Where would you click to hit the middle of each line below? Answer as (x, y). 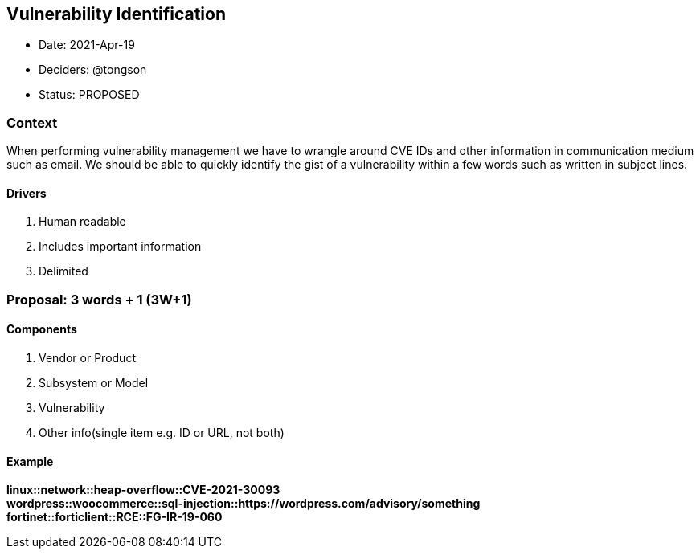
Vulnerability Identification (116, 14)
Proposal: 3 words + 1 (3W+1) (99, 299)
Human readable (82, 222)
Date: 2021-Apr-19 (87, 45)
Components (42, 329)
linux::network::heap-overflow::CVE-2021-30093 (143, 490)
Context (32, 122)
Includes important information (120, 247)
